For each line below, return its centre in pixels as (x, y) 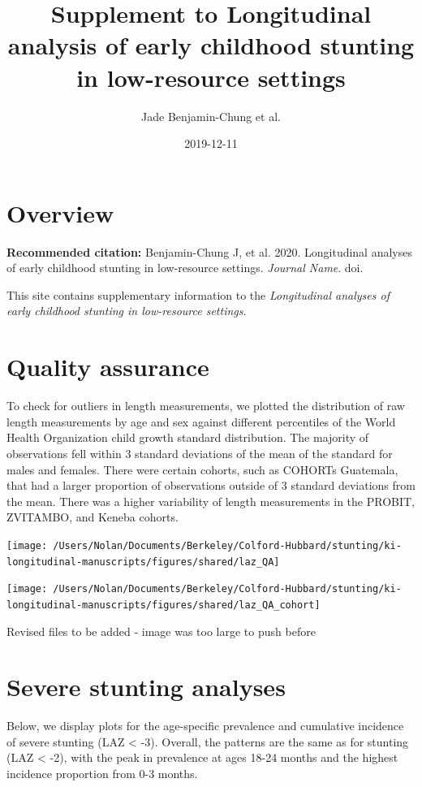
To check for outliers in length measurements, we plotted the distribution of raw (206, 406)
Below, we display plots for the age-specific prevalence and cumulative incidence (205, 726)
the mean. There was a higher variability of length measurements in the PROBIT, (211, 501)
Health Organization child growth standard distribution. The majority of (188, 437)
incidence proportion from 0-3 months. (102, 773)
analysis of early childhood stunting (211, 45)
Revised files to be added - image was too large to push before (161, 631)
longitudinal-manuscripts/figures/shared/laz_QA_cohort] (164, 605)
